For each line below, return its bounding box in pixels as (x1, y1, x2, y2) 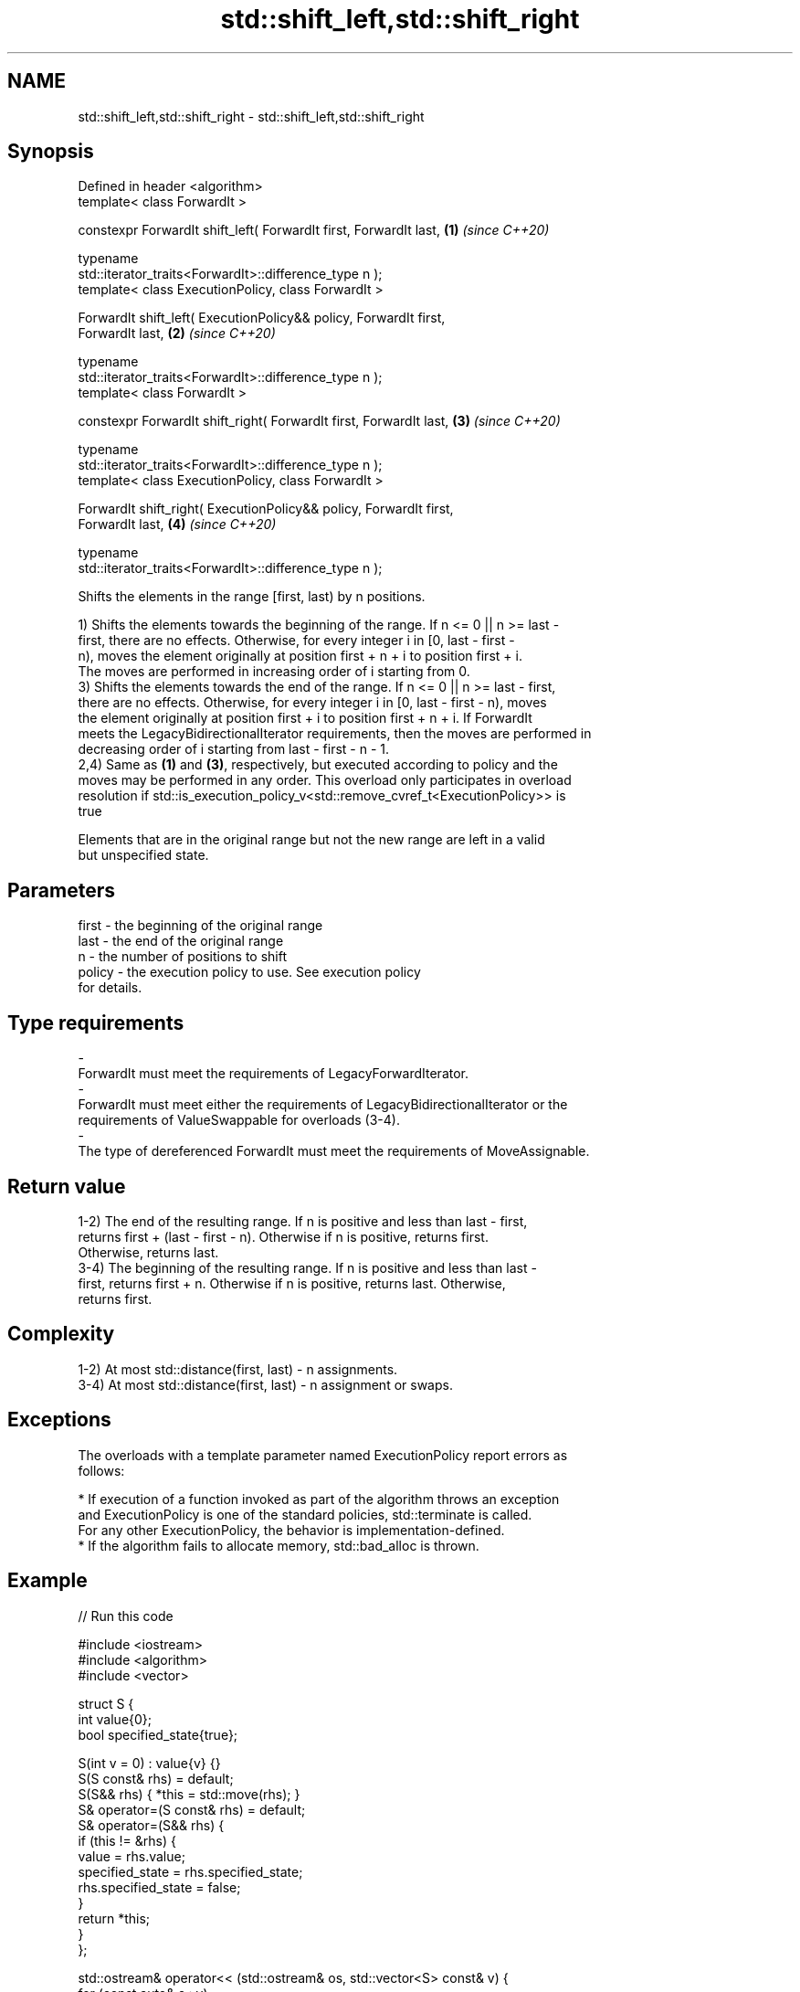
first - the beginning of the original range (78, 917, 323, 934)
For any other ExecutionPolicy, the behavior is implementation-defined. (78, 1521, 505, 1538)
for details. (78, 980, 142, 996)
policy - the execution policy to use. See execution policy (78, 964, 421, 980)
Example (7, 1569, 88, 1593)
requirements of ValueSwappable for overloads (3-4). (78, 1112, 400, 1128)
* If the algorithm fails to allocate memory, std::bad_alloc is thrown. (78, 1537, 479, 1553)
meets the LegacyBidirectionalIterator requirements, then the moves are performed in (78, 726, 592, 742)
